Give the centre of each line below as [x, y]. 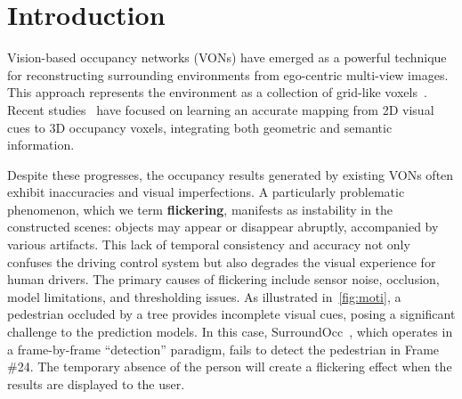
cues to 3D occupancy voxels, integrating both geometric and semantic [200, 127]
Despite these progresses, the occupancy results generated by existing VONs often [231, 174]
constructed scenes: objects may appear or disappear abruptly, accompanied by [223, 227]
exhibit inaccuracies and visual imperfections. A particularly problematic [206, 192]
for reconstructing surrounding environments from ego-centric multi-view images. [228, 74]
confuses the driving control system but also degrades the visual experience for [222, 261]
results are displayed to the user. [96, 383]
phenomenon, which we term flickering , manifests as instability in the [200, 209]
